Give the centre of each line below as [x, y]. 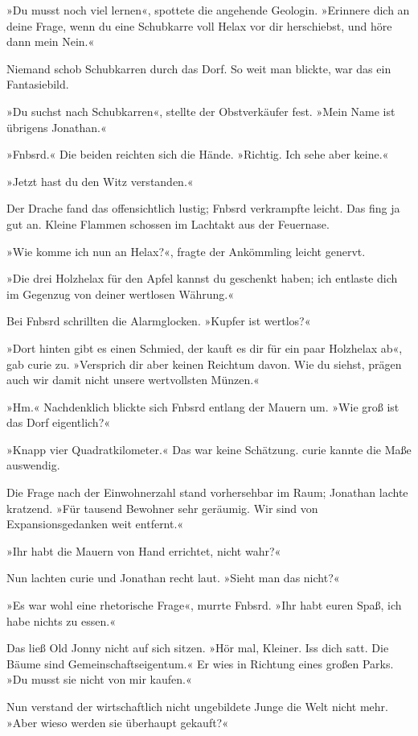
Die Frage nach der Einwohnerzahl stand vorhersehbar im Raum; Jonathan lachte [207, 492]
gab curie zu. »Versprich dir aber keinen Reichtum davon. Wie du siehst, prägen [204, 364]
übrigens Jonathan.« [57, 127]
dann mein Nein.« [51, 41]
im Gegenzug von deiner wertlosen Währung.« [121, 294]
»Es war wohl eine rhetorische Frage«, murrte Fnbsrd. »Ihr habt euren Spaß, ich [204, 605]
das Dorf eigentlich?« [59, 422]
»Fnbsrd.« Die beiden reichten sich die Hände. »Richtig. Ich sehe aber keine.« [198, 154]
